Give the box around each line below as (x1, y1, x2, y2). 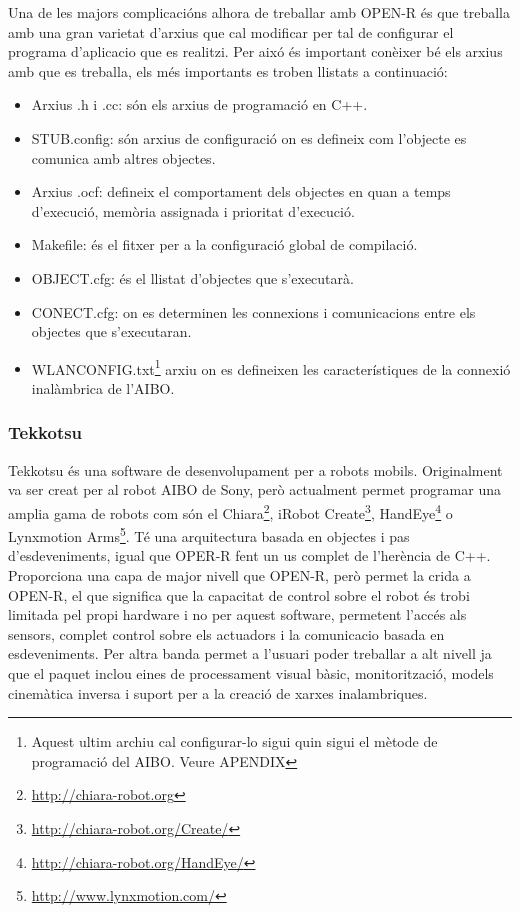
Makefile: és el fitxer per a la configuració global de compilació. (31, 234, 418, 255)
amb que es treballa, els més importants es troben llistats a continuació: (8, 60, 448, 81)
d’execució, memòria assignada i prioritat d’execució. (31, 200, 355, 221)
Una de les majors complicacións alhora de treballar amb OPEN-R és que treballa (8, 2, 510, 22)
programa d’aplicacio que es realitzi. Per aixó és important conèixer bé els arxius (8, 41, 503, 62)
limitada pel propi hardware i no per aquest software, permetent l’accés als (8, 604, 467, 625)
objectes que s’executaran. (31, 321, 192, 342)
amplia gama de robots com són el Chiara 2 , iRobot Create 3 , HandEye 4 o (8, 499, 453, 523)
